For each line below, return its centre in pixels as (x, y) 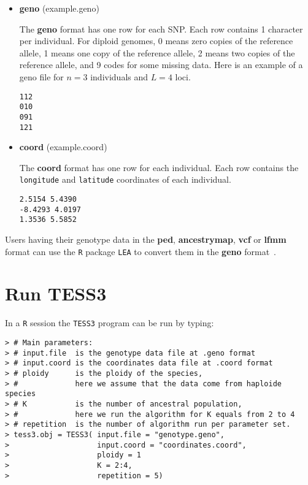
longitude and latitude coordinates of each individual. (125, 179)
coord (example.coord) (63, 147)
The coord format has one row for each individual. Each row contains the (159, 167)
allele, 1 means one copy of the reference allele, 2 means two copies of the (157, 52)
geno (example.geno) (59, 8)
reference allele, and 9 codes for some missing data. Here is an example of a (161, 65)
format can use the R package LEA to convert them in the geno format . (141, 251)
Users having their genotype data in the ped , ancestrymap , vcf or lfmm (146, 239)
